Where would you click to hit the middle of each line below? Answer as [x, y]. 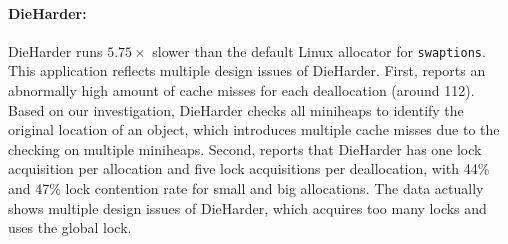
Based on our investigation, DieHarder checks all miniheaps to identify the [236, 109]
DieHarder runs [55, 50]
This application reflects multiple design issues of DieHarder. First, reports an [247, 70]
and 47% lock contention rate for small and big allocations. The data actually [246, 188]
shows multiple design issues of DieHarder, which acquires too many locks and [247, 207]
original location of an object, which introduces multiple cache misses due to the [254, 129]
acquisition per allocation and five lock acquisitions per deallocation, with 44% [249, 168]
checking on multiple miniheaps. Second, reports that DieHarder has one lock [245, 148]
